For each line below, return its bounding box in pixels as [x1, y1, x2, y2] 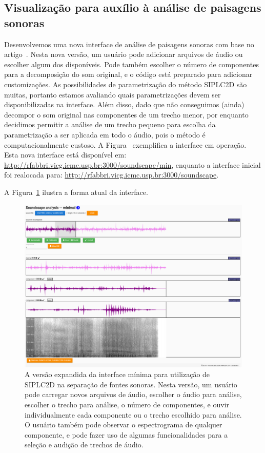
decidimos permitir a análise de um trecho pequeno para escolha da [4, 119, 216, 130]
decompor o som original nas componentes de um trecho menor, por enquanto [4, 109, 249, 120]
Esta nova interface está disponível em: [4, 149, 127, 160]
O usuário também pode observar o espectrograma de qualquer [25, 419, 222, 430]
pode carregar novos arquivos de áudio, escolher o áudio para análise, [25, 389, 242, 400]
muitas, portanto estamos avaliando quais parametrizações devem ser [4, 89, 221, 100]
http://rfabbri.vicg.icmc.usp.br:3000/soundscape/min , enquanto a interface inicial [4, 159, 261, 170]
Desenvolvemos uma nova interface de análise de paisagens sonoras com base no [4, 38, 254, 49]
